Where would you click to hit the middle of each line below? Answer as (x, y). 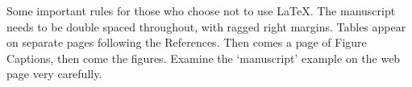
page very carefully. (54, 74)
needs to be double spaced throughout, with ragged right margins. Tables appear (206, 26)
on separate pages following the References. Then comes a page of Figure (187, 42)
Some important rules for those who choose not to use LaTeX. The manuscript (201, 10)
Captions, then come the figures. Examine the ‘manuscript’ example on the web (204, 58)
